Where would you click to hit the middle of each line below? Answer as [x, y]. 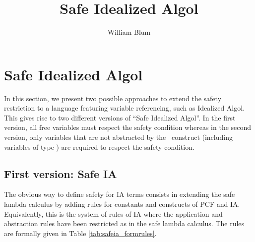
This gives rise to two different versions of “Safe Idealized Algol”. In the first [120, 117]
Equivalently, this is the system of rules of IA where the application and [113, 213]
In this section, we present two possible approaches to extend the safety [113, 98]
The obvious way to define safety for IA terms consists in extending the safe [120, 194]
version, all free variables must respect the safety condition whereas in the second [128, 127]
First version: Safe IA [61, 173]
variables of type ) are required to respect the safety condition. [99, 147]
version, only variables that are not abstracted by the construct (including [118, 137]
